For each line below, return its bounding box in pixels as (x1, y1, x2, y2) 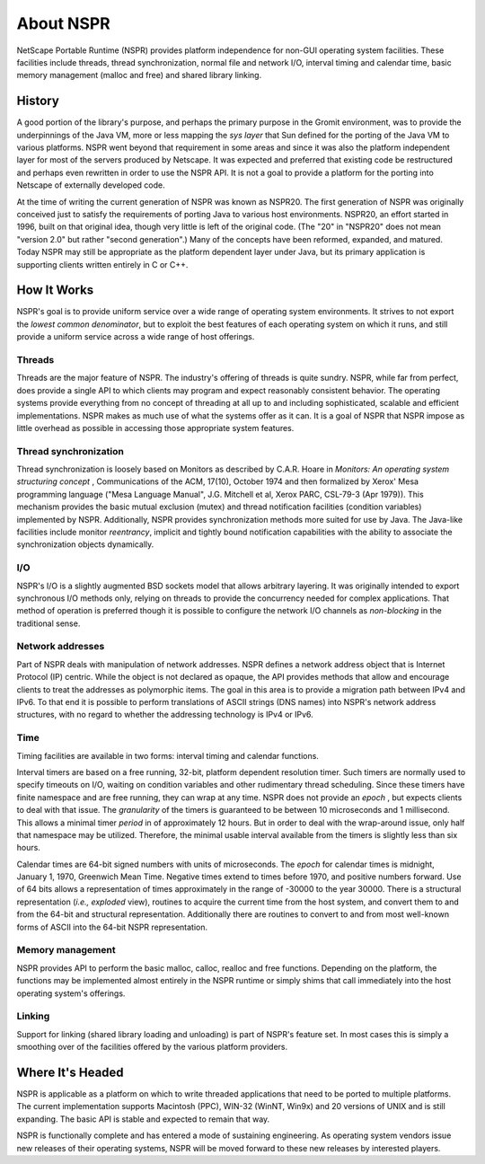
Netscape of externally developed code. (16, 180, 165, 190)
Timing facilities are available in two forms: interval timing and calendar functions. (16, 750, 319, 761)
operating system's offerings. (16, 988, 126, 999)
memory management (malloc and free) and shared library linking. (16, 70, 262, 81)
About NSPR (16, 13, 111, 33)
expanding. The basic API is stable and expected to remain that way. (16, 1114, 270, 1124)
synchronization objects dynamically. (16, 539, 154, 550)
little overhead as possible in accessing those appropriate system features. (16, 422, 295, 433)
